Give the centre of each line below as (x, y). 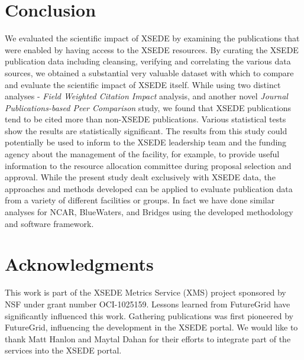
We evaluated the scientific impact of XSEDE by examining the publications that (152, 38)
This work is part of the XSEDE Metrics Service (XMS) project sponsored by (145, 292)
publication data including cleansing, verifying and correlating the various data (148, 61)
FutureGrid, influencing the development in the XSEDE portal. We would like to (151, 327)
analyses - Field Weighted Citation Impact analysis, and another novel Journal (146, 96)
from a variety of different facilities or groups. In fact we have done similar (140, 200)
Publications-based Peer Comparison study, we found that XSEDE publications (148, 107)
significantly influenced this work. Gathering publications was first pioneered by (149, 315)
